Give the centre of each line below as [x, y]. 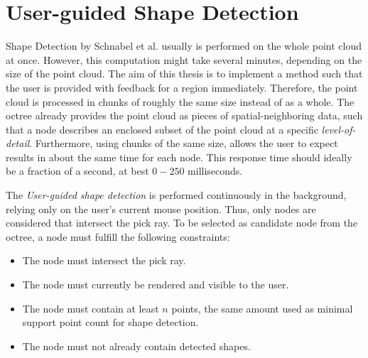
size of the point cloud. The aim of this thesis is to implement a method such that [184, 74]
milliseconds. [215, 171]
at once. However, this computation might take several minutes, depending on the [184, 59]
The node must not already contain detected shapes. [136, 346]
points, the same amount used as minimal [262, 308]
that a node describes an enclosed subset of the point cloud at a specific [162, 129]
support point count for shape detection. [110, 322]
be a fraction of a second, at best [77, 171]
